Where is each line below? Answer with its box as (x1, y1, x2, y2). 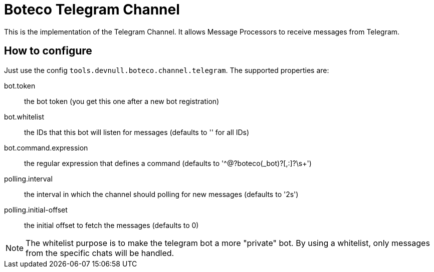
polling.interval (4, 174, 53, 183)
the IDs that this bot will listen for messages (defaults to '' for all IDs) (24, 127, 250, 136)
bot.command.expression (4, 143, 88, 152)
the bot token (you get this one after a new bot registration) (24, 96, 220, 105)
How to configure (4, 44, 92, 57)
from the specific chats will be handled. (26, 247, 174, 258)
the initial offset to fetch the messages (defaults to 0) (24, 220, 199, 229)
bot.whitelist (4, 112, 45, 121)
